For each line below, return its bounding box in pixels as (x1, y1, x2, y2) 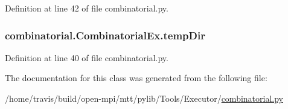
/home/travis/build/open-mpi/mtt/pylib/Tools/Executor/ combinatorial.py (5, 92, 283, 104)
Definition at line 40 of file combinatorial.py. (5, 51, 168, 64)
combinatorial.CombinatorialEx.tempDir (5, 27, 205, 42)
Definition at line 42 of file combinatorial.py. (5, 2, 168, 14)
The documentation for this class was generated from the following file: (5, 71, 267, 84)
